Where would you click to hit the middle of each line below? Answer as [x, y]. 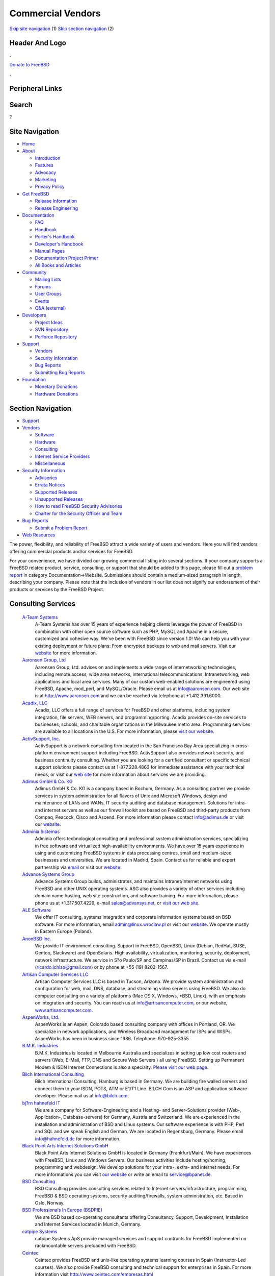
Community [34, 273]
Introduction [48, 158]
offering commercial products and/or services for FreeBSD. [72, 551]
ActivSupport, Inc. [41, 739]
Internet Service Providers [62, 456]
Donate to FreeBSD [30, 64]
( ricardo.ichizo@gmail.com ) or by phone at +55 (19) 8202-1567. [101, 967]
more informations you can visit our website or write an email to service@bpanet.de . [123, 1174]
